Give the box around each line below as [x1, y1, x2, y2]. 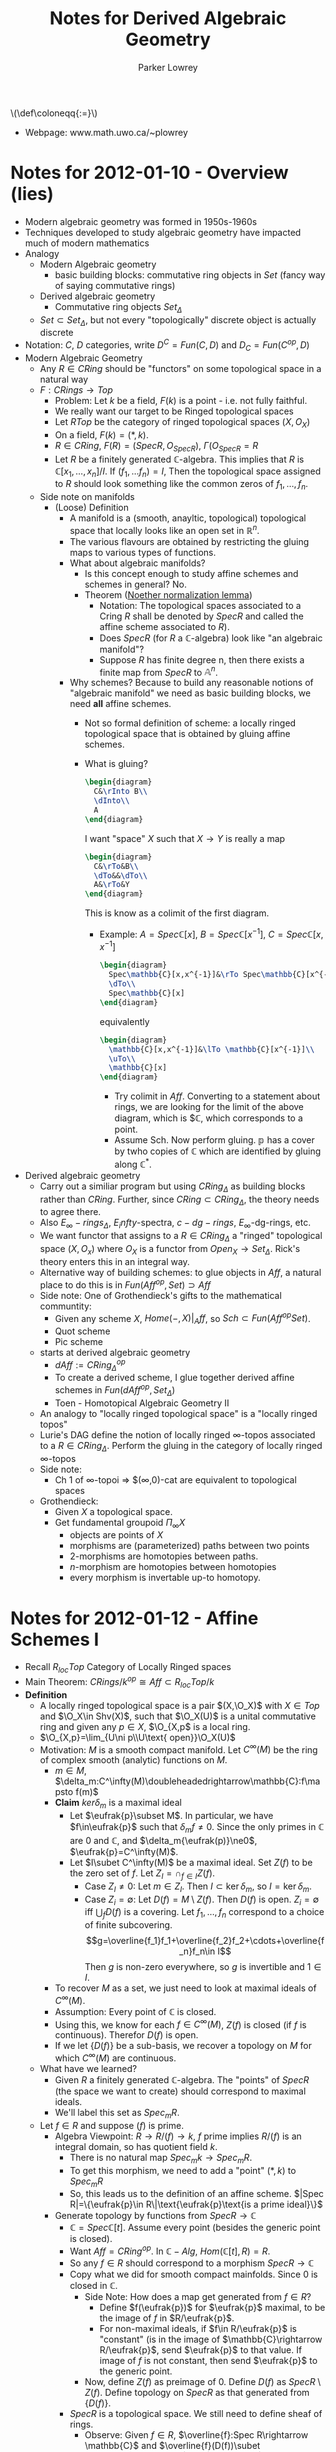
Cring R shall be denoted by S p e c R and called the [99, 610, 304, 622]
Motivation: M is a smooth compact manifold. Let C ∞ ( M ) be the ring [39, 1742, 318, 1756]
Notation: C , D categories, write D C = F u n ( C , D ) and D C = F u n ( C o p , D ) [24, 337, 310, 353]
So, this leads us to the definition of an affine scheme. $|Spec [69, 2188, 325, 2200]
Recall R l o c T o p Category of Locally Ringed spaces [24, 1661, 232, 1676]
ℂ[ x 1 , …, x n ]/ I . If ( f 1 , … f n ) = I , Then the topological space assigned [54, 465, 322, 479]
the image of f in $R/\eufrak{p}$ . [99, 2312, 235, 2324]
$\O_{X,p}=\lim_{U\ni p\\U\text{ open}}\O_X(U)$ [39, 1731, 237, 1743]
